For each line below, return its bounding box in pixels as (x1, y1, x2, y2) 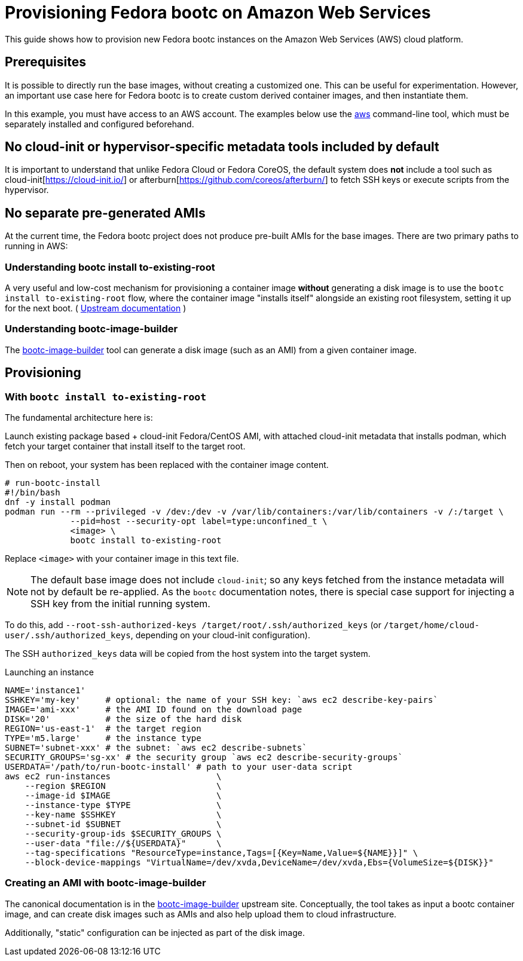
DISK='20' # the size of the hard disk (5, 714, 242, 724)
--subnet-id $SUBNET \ (25, 819, 222, 829)
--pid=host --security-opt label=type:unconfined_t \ (70, 516, 328, 526)
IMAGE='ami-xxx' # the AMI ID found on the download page (5, 705, 302, 714)
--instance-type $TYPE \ (25, 800, 222, 810)
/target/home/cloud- (383, 620, 480, 630)
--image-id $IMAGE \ (25, 791, 222, 800)
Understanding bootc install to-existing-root (5, 261, 215, 273)
